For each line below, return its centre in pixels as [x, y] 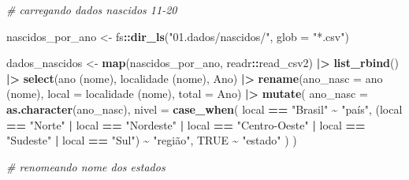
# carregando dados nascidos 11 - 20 [92, 9]
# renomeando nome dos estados [86, 166]
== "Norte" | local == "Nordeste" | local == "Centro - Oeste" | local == [186, 124]
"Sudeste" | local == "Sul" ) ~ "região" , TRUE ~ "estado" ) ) [152, 140]
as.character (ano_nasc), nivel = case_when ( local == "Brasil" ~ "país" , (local [204, 109]
